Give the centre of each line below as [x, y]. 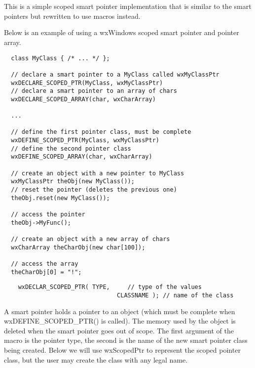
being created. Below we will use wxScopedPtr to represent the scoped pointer [122, 349]
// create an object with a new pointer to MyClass [98, 173]
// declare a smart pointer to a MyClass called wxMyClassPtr [115, 74]
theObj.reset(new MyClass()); [60, 198]
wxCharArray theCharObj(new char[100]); [78, 247]
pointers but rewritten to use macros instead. [72, 16]
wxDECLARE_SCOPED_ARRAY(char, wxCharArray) [83, 99]
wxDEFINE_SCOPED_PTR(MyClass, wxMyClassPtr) [85, 141]
